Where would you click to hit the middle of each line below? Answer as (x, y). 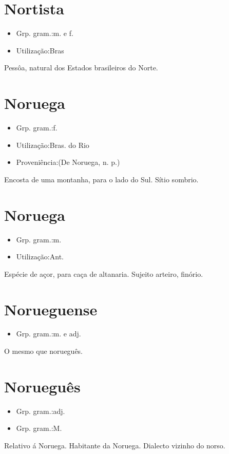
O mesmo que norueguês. (44, 351)
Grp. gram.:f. (37, 128)
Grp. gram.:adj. (41, 411)
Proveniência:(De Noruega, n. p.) (68, 162)
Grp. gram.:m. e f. (45, 33)
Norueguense (51, 309)
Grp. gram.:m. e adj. (49, 334)
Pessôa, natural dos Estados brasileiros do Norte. (81, 68)
